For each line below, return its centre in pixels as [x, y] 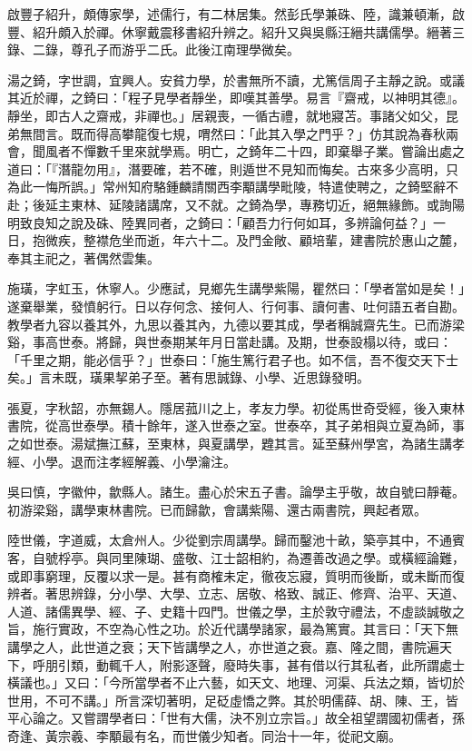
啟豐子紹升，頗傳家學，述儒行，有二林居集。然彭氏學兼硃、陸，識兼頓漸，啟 [236, 14]
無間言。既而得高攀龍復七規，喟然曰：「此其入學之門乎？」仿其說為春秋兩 [239, 133]
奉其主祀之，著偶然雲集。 [84, 257]
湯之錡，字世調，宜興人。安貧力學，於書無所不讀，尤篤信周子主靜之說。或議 [236, 79]
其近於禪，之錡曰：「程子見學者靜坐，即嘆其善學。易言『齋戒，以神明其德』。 [236, 98]
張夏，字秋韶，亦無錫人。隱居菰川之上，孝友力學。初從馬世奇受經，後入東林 [236, 407]
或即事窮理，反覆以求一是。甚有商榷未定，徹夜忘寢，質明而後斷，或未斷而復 [236, 575]
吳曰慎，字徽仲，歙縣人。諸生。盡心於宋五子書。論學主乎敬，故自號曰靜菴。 [236, 492]
